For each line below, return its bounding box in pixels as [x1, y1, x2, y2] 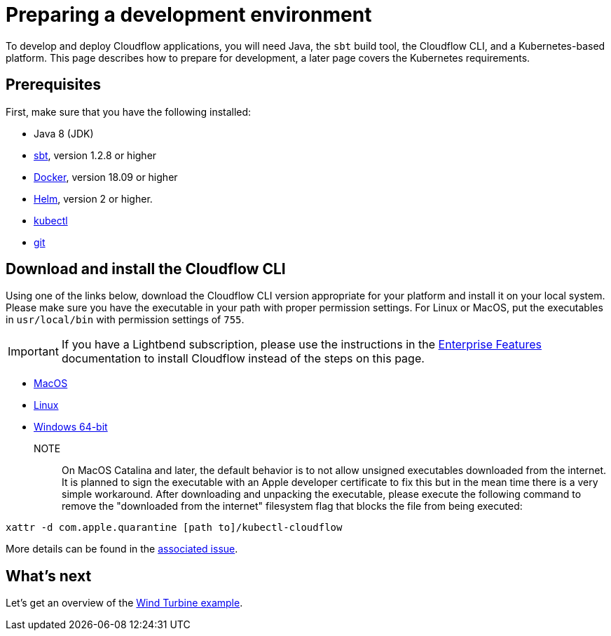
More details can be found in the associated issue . [6, 543, 238, 555]
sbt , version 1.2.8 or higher [34, 149, 157, 161]
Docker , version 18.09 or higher [34, 170, 178, 183]
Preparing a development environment [6, 3, 372, 27]
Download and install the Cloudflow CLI [6, 260, 286, 278]
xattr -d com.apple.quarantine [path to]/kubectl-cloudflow [6, 522, 343, 534]
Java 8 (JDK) [34, 127, 94, 140]
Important [8, 344, 59, 359]
